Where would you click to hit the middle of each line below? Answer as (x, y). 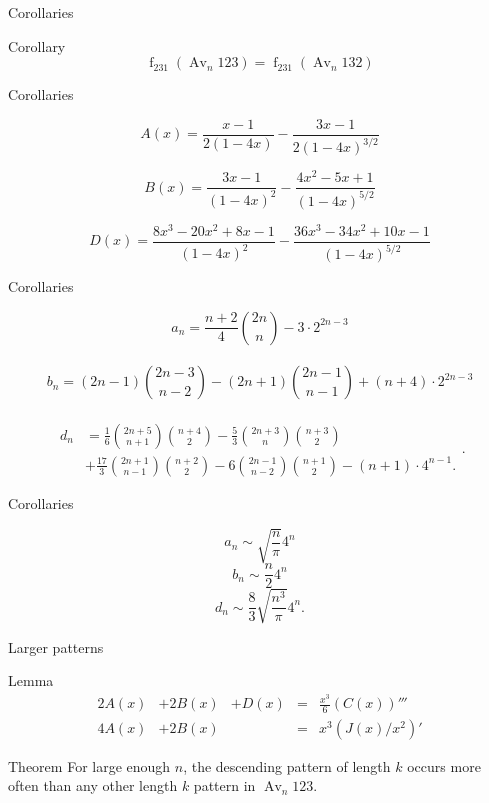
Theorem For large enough (89, 765)
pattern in (224, 785)
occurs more (444, 765)
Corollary (37, 45)
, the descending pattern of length (287, 765)
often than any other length (93, 785)
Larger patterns (56, 646)
